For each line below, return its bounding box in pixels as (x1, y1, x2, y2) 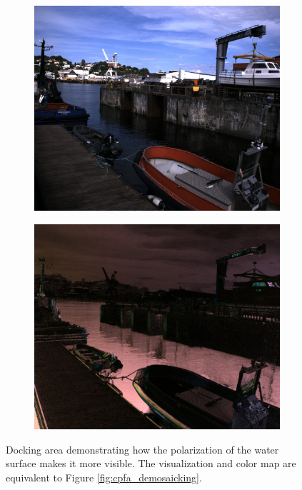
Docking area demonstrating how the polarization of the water (6, 441, 279, 456)
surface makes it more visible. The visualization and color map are (6, 456, 296, 471)
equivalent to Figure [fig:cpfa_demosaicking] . (6, 469, 202, 484)
